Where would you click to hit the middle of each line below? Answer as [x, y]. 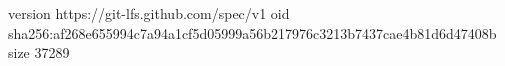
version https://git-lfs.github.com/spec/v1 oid [149, 13]
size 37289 [39, 52]
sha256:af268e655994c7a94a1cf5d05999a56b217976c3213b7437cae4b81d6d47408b [252, 32]
